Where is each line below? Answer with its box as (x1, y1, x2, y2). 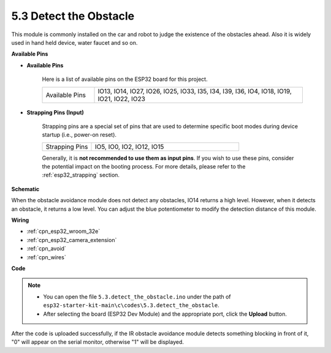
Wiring (11, 216, 29, 224)
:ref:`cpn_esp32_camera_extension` (26, 236, 117, 243)
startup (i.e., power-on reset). (42, 131, 116, 139)
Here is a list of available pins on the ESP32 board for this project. (42, 75, 208, 83)
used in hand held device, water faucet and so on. (11, 39, 138, 46)
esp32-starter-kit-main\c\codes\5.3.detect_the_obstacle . (43, 302, 220, 309)
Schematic (11, 185, 40, 192)
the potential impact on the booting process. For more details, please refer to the (42, 163, 246, 170)
